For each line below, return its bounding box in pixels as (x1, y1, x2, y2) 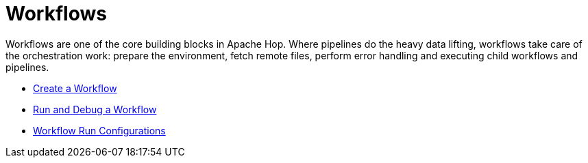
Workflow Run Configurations (33, 124, 166, 136)
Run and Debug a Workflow (33, 103, 157, 115)
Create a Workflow (33, 82, 117, 94)
